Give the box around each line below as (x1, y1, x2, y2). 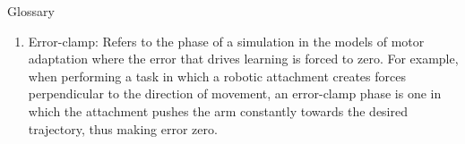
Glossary (7, 2, 55, 20)
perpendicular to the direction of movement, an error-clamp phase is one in (28, 84, 442, 103)
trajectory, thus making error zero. (28, 119, 218, 138)
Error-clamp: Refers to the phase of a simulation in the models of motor (28, 31, 425, 50)
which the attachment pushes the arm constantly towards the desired (28, 101, 408, 120)
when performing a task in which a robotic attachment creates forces (28, 66, 406, 85)
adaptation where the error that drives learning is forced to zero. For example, (28, 49, 459, 68)
